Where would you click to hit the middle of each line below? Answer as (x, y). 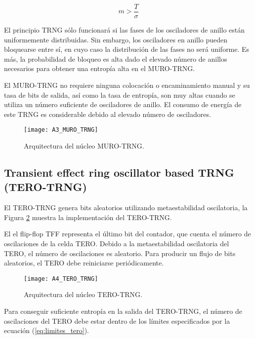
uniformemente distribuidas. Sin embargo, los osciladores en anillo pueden (116, 39)
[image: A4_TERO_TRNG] (61, 279)
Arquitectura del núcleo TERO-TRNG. (83, 294)
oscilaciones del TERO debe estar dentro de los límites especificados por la (117, 320)
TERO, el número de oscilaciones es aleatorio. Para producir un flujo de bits (120, 253)
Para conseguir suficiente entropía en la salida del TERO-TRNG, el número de (123, 311)
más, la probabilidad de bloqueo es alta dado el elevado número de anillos (116, 58)
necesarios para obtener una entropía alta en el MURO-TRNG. (100, 68)
